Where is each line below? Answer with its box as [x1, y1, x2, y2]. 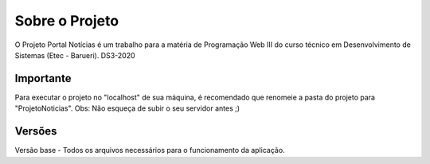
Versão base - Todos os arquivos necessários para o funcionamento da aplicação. [14, 146, 286, 155]
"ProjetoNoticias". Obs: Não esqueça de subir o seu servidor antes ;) [14, 103, 240, 113]
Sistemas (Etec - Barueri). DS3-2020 [14, 50, 135, 60]
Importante [14, 72, 72, 85]
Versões [14, 124, 57, 139]
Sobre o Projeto [14, 12, 119, 29]
